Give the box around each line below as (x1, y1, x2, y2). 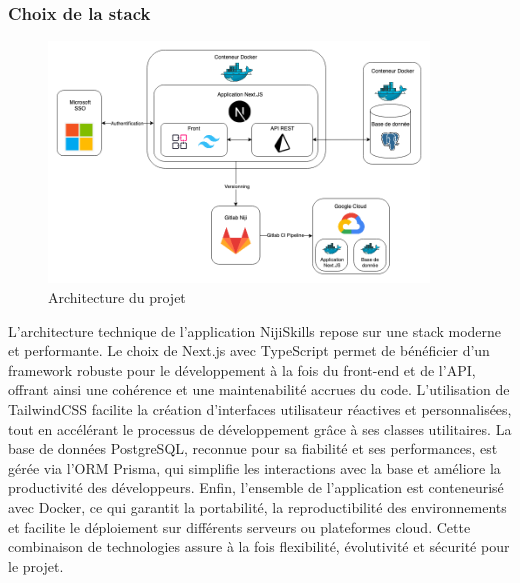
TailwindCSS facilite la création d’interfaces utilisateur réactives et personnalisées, (8, 398, 512, 419)
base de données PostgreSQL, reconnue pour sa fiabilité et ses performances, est (8, 438, 498, 459)
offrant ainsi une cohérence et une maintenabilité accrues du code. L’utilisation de (8, 379, 510, 400)
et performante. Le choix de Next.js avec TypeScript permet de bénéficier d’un (8, 340, 490, 361)
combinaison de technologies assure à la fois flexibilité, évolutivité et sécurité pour (8, 536, 510, 557)
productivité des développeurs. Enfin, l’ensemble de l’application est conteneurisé (8, 477, 504, 498)
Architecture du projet (48, 287, 186, 307)
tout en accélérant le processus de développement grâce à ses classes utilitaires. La (8, 418, 512, 439)
